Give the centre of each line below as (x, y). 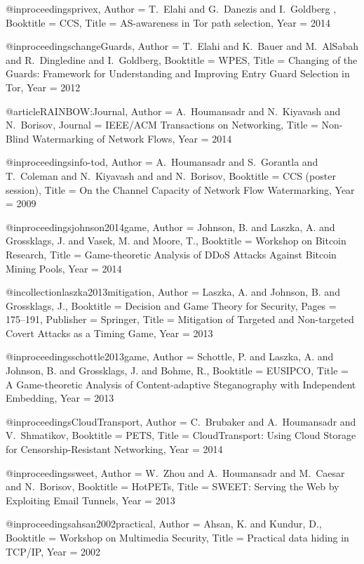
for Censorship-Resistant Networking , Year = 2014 (114, 449)
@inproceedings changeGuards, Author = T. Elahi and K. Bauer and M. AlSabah (182, 46)
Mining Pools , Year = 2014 (64, 268)
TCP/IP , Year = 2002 (53, 551)
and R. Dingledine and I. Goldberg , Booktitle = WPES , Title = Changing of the (182, 59)
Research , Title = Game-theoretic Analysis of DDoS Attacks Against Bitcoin (171, 254)
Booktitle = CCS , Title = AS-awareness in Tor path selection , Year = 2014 (168, 22)
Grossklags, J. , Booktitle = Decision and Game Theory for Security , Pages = (171, 305)
